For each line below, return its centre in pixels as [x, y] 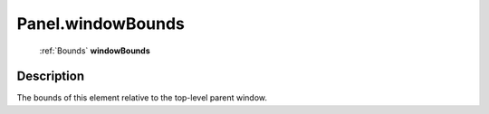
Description [51, 76]
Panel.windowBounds [101, 24]
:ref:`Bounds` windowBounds [95, 51]
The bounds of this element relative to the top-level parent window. [142, 98]
